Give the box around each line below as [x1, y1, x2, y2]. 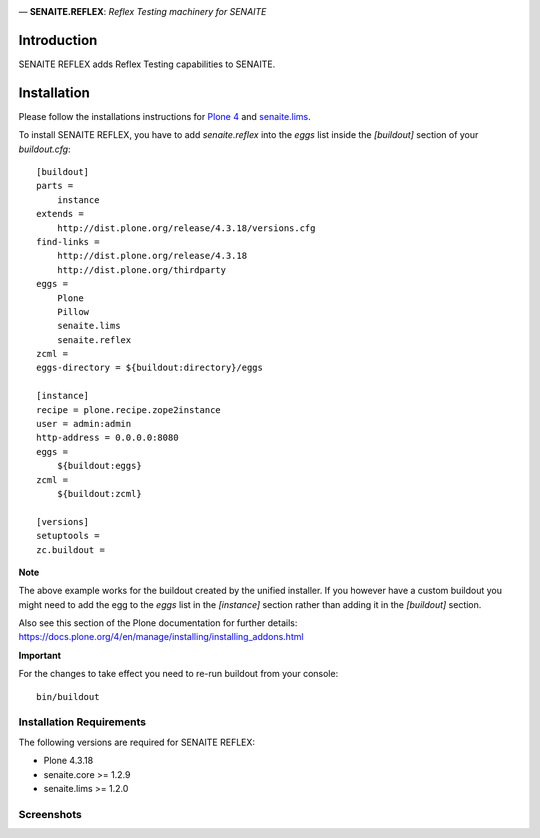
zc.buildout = [36, 544, 105, 555]
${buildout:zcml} [56, 488, 142, 499]
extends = [36, 208, 84, 220]
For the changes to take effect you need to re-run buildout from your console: [18, 668, 339, 680]
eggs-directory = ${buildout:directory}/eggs [36, 362, 264, 374]
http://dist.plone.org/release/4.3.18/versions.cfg [56, 222, 316, 234]
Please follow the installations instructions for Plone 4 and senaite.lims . [18, 110, 312, 122]
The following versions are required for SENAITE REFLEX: [18, 736, 255, 748]
